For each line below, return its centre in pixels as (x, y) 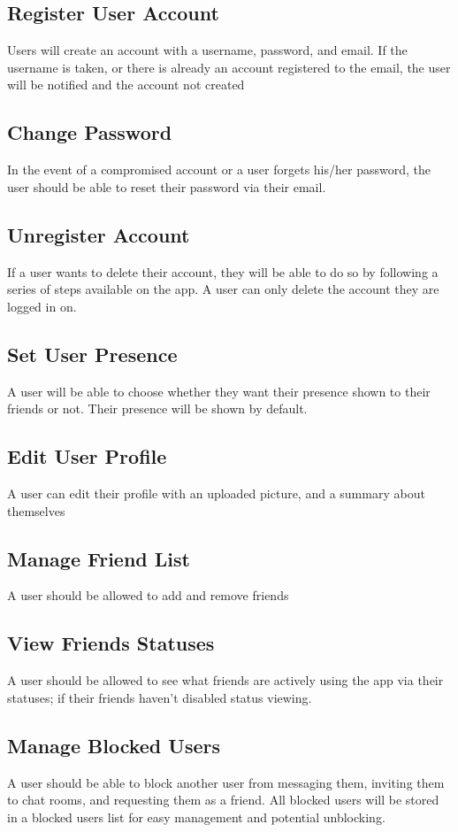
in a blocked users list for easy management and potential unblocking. (196, 817)
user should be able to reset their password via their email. (167, 186)
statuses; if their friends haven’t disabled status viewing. (160, 697)
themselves (36, 510)
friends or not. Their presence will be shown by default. (157, 408)
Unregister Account (99, 234)
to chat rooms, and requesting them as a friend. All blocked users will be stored (223, 800)
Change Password (90, 132)
